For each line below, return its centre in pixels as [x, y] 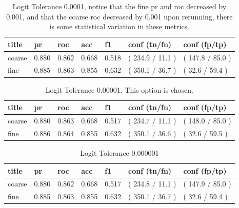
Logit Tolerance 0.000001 [120, 152]
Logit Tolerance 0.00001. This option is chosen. [119, 89]
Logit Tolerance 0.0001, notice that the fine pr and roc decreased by [120, 6]
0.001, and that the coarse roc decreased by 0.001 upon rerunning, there [120, 16]
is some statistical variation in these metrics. [120, 26]
